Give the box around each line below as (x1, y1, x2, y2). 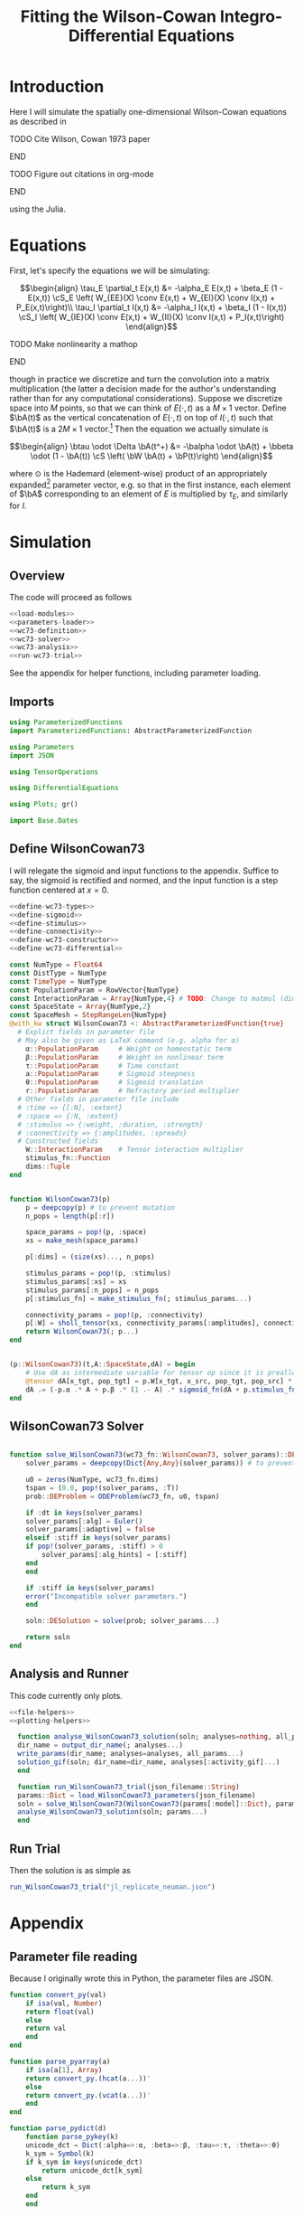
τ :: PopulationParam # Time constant (25, 1061, 179, 1071)
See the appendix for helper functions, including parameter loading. (9, 667, 262, 679)
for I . (9, 500, 27, 511)
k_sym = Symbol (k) (25, 2149, 95, 2158)
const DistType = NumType (9, 968, 106, 977)
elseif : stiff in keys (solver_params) (25, 1533, 171, 1542)
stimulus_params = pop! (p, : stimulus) (25, 1269, 171, 1278)
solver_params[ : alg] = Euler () (25, 1516, 143, 1525)
